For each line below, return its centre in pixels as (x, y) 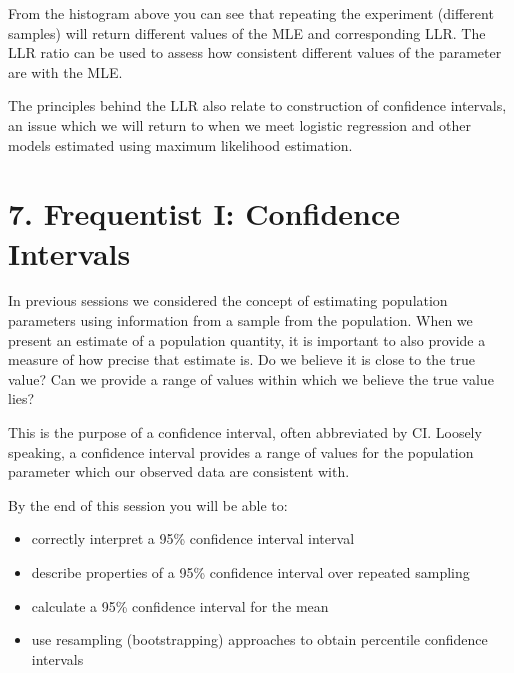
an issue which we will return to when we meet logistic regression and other (239, 124)
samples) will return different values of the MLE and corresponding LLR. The (247, 32)
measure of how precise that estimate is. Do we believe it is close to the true (241, 359)
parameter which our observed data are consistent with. (179, 471)
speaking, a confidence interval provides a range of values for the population (241, 451)
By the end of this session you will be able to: (148, 504)
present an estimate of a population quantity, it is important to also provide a (247, 339)
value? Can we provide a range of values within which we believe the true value (251, 378)
